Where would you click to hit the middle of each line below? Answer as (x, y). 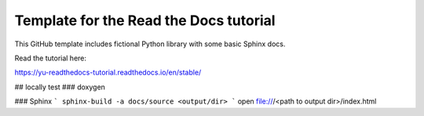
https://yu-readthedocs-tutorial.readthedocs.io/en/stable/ (108, 72)
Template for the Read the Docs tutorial (145, 20)
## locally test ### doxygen (60, 87)
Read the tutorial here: (50, 58)
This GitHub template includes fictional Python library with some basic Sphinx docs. (150, 44)
